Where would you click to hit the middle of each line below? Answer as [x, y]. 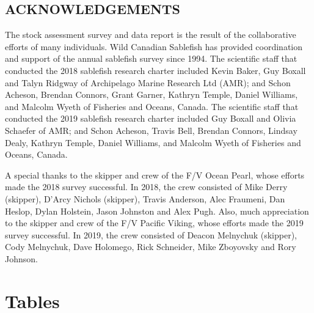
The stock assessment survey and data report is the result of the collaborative [151, 35]
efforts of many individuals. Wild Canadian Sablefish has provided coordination [154, 46]
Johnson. [21, 258]
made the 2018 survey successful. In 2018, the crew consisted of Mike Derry [146, 187]
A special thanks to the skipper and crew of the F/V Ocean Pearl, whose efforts [155, 175]
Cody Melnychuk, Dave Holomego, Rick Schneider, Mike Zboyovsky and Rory [151, 247]
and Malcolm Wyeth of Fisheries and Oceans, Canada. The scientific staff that [152, 106]
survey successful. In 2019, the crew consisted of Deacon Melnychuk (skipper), [151, 234]
